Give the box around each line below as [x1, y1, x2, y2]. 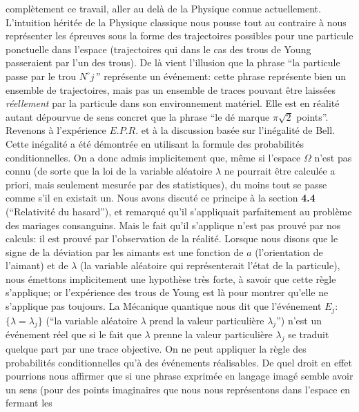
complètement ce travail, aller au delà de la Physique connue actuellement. [6, 1, 321, 15]
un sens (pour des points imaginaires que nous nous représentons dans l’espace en [6, 382, 351, 396]
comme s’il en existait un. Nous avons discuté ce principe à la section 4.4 [6, 190, 316, 205]
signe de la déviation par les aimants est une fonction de [6, 244, 244, 259]
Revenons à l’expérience [6, 123, 106, 137]
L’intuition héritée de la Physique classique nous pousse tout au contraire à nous [6, 14, 347, 29]
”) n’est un [276, 313, 322, 327]
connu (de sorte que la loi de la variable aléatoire [6, 164, 213, 178]
